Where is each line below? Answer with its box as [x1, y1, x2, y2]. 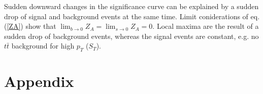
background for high [11, 40, 75, 51]
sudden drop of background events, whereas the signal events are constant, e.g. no [4, 30, 259, 41]
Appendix [4, 71, 74, 91]
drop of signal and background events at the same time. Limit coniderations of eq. [4, 11, 260, 21]
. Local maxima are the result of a [152, 21, 259, 31]
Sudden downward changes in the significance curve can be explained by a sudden [4, 1, 259, 11]
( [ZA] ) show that [4, 21, 56, 31]
